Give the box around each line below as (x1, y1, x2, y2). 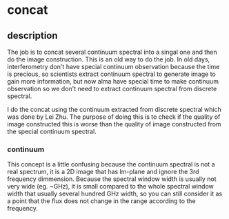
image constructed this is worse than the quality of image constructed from (7, 120, 222, 128)
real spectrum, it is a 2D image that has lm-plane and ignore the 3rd (7, 168, 199, 176)
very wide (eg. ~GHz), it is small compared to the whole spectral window (7, 182, 214, 191)
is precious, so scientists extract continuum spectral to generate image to (7, 70, 216, 78)
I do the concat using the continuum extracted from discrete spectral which (7, 106, 222, 113)
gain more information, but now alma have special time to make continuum (7, 77, 219, 85)
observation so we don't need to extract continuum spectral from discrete (7, 85, 217, 93)
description (7, 30, 58, 41)
